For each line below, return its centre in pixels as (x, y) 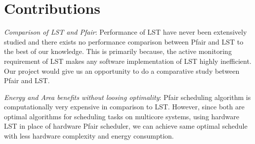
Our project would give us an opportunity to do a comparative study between (122, 71)
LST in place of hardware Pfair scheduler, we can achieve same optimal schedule (126, 126)
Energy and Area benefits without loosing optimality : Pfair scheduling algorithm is (127, 97)
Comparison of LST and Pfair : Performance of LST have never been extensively (126, 32)
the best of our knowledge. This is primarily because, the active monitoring (118, 51)
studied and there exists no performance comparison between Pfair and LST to (124, 41)
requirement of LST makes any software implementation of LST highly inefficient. (128, 61)
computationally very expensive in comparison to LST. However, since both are (124, 107)
